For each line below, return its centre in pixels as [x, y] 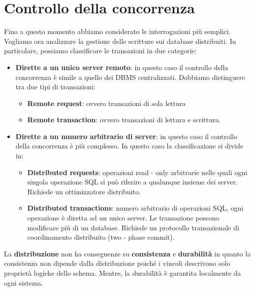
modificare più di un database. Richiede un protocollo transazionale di [133, 227]
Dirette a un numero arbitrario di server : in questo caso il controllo [126, 136]
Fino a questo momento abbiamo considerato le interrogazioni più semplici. [117, 31]
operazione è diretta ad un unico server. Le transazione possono [123, 218]
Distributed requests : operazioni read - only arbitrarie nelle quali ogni [137, 172]
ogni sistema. [24, 282]
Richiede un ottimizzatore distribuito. [84, 191]
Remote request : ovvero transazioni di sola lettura [107, 103]
